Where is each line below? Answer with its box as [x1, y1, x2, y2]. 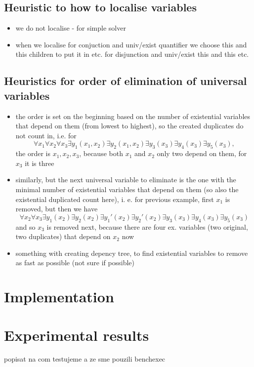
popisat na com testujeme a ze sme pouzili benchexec [4, 354, 166, 364]
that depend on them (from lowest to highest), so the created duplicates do [15, 121, 244, 131]
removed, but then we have [15, 204, 98, 214]
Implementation [4, 286, 114, 307]
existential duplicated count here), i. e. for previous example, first [15, 194, 214, 204]
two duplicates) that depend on [15, 231, 111, 242]
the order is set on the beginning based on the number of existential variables [15, 111, 251, 121]
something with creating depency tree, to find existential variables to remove [15, 247, 248, 258]
